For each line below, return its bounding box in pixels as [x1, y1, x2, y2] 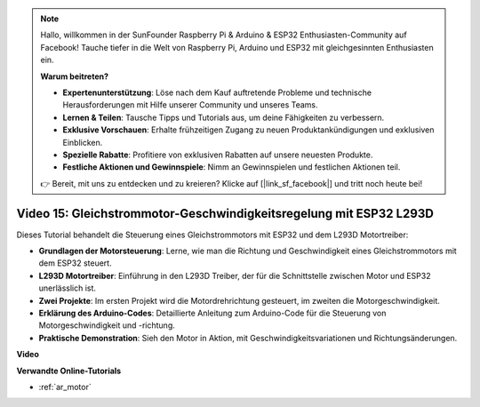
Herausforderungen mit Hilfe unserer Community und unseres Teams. [62, 100, 319, 110]
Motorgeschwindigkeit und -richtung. [38, 320, 175, 331]
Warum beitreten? [40, 71, 109, 82]
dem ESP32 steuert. [38, 258, 112, 268]
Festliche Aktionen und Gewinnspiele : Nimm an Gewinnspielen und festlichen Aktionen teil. [62, 162, 401, 172]
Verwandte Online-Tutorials [16, 365, 122, 376]
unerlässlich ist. [38, 283, 97, 293]
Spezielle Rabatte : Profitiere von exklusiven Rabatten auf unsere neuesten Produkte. [62, 149, 373, 160]
